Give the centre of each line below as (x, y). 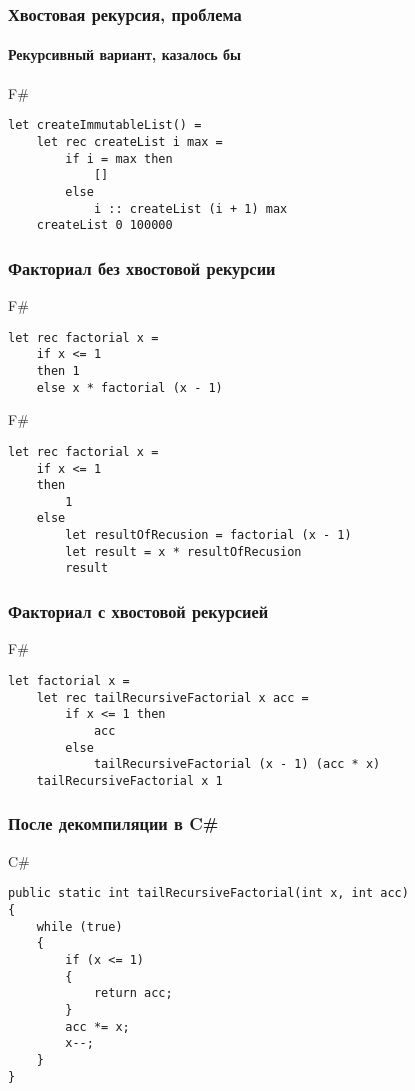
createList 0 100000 (104, 225)
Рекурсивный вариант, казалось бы (125, 54)
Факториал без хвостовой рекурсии (142, 267)
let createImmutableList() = (105, 125)
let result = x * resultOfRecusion (183, 551)
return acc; (133, 993)
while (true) (79, 926)
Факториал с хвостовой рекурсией (138, 611)
